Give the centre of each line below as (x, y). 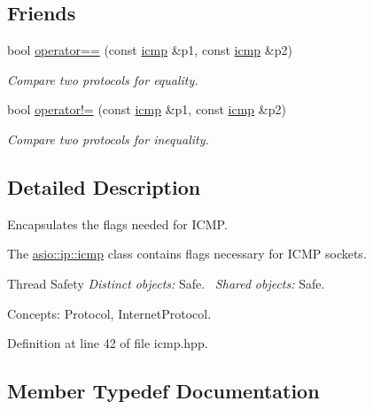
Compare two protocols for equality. (103, 79)
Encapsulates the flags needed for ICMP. (117, 224)
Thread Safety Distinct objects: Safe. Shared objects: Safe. (166, 283)
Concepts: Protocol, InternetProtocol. (109, 313)
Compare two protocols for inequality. (108, 139)
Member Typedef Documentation (163, 391)
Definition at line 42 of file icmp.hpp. (108, 343)
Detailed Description (104, 186)
